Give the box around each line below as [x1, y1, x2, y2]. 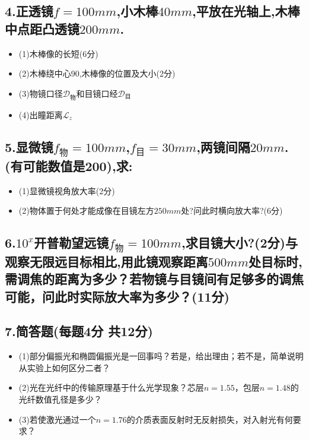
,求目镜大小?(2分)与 [181, 233, 298, 252]
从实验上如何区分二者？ [18, 361, 110, 373]
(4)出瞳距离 [18, 108, 63, 121]
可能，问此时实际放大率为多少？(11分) [5, 287, 230, 305]
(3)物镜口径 [18, 87, 63, 99]
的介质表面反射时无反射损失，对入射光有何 [126, 413, 293, 425]
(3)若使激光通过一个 [18, 413, 96, 425]
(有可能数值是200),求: [5, 156, 133, 175]
